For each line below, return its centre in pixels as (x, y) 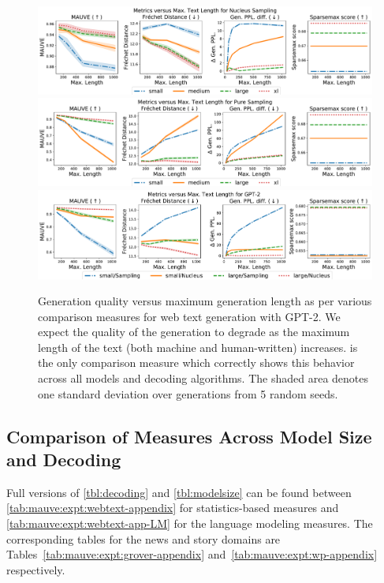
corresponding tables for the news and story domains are (144, 538)
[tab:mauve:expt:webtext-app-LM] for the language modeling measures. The (190, 523)
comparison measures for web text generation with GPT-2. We (189, 316)
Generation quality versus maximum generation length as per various (205, 301)
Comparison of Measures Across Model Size (189, 436)
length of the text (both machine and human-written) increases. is (198, 347)
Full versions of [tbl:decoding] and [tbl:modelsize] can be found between (179, 492)
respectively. (36, 569)
